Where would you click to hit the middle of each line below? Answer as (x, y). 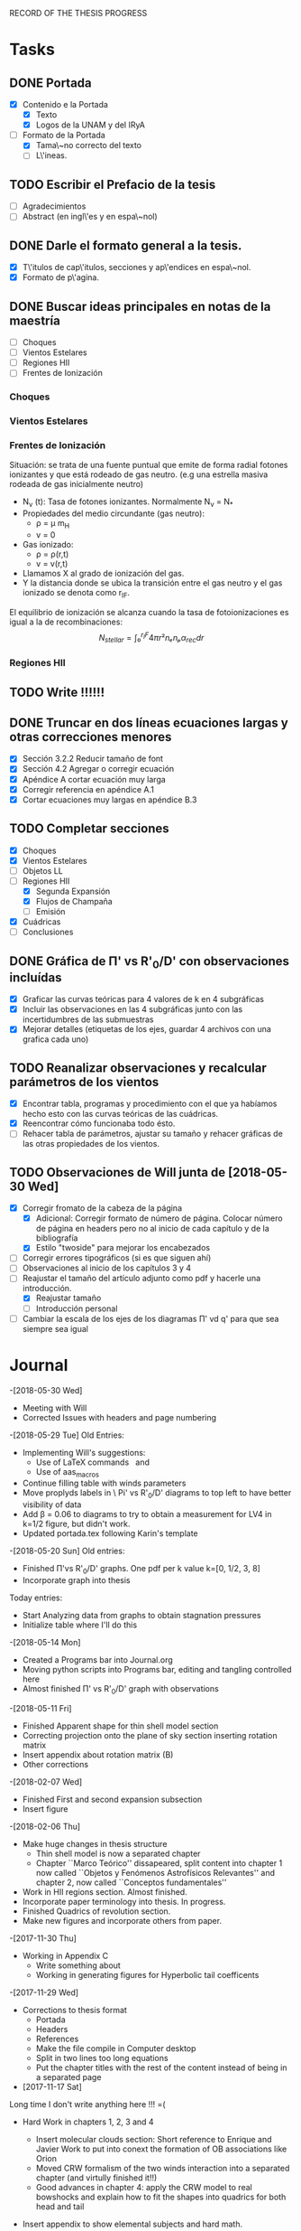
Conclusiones (48, 932)
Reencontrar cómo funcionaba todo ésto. (99, 1123)
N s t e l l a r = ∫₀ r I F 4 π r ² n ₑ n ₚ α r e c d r (151, 637)
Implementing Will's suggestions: (84, 1452)
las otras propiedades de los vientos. (91, 1144)
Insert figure (46, 1809)
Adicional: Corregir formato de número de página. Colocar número (159, 1218)
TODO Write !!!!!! (57, 692)
